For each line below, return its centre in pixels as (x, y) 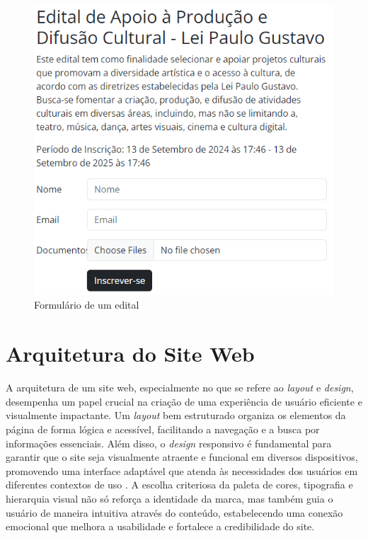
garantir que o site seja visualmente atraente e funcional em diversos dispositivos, (182, 457)
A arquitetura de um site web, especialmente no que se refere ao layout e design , (180, 388)
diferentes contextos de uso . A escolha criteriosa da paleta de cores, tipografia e (179, 485)
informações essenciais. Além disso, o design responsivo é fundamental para (169, 443)
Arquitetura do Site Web (130, 354)
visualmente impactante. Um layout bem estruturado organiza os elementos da (176, 415)
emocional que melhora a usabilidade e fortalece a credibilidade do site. (160, 526)
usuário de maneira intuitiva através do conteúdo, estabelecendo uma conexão (174, 512)
